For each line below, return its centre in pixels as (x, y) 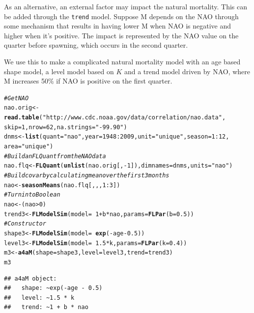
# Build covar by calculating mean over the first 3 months (87, 176)
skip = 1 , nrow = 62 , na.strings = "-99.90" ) (66, 127)
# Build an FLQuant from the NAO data (55, 156)
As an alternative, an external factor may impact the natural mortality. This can (126, 6)
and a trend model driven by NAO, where (187, 71)
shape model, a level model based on (59, 71)
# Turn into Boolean (32, 195)
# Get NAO (16, 98)
